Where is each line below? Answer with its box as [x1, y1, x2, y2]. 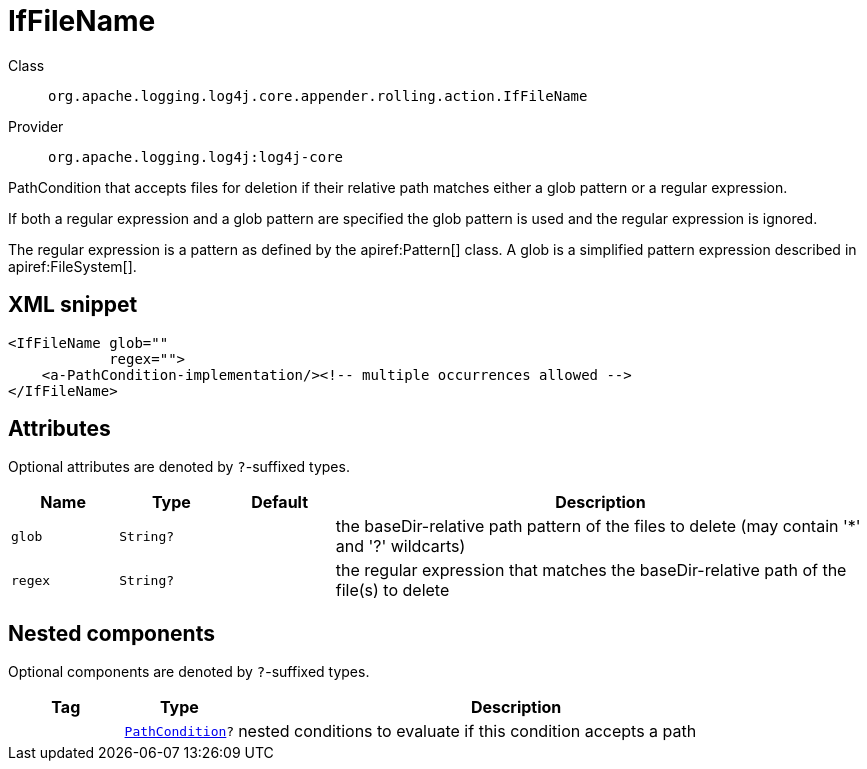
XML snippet [8, 292, 138, 318]
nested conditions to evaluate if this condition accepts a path [238, 721, 697, 742]
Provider [8, 117, 64, 135]
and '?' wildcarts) [335, 536, 466, 557]
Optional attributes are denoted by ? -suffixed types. [8, 458, 350, 476]
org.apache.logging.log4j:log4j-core [48, 148, 344, 165]
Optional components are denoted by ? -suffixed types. [8, 663, 370, 681]
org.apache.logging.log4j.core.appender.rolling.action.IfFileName [48, 87, 588, 104]
